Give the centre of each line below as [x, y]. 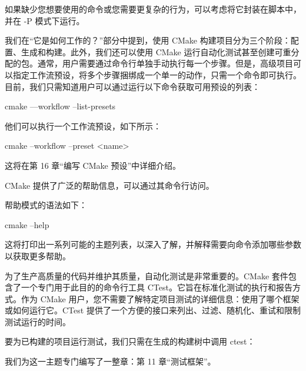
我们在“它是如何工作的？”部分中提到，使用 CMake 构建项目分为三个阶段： [148, 40]
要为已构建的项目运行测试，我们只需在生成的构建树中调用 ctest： [130, 341]
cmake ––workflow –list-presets [60, 106]
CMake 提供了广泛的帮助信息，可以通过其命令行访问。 [109, 185]
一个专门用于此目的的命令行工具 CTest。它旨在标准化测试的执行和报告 [157, 287]
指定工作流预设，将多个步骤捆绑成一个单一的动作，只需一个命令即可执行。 [157, 74]
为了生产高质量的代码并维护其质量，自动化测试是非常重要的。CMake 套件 [147, 275]
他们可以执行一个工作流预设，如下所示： [83, 126]
